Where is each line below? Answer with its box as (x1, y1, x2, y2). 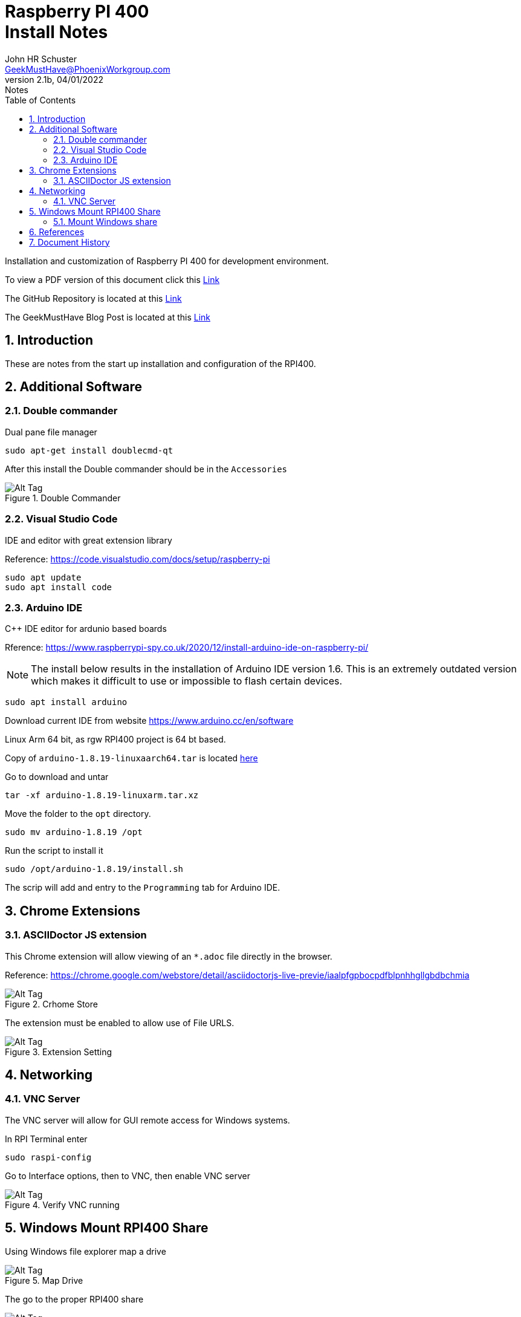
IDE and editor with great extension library (5, 535, 172, 545)
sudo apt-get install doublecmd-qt (5, 445, 173, 455)
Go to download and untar (5, 772, 109, 782)
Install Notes (5, 22, 108, 42)
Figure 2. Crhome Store (5, 998, 98, 1009)
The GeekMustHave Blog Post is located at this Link (5, 311, 210, 322)
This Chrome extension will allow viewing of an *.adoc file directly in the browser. (5, 951, 332, 961)
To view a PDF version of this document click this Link (5, 274, 220, 285)
